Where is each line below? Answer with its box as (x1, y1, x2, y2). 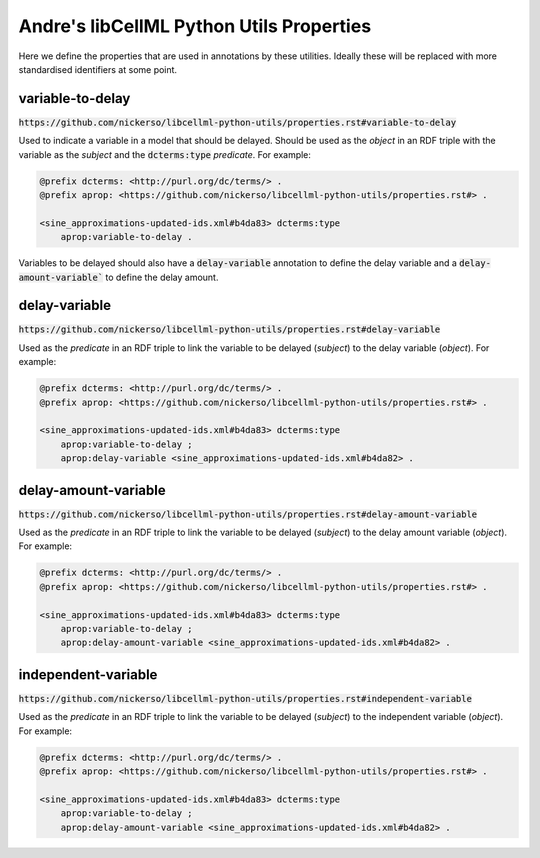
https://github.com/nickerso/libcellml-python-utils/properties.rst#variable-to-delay (18, 116, 457, 128)
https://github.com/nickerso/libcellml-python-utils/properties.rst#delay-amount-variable (18, 508, 478, 520)
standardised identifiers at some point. (18, 63, 178, 75)
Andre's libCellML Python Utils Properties (18, 15, 372, 37)
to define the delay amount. (105, 271, 219, 283)
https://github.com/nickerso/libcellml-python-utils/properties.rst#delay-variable (18, 324, 441, 335)
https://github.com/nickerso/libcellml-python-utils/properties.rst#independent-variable (18, 693, 472, 704)
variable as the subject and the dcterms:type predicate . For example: (18, 148, 312, 160)
